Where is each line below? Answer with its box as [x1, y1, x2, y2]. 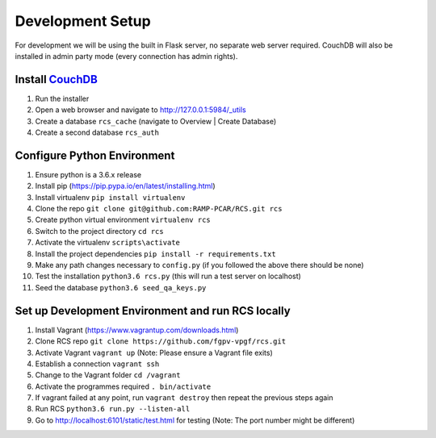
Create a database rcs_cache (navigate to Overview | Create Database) [35, 116, 277, 126]
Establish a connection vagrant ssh [35, 359, 160, 369]
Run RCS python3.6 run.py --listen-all [35, 404, 191, 414]
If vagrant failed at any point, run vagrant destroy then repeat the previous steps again [35, 393, 334, 403]
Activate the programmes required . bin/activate [35, 382, 212, 391]
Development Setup [15, 12, 151, 30]
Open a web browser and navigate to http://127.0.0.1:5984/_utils [35, 105, 246, 115]
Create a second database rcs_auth [35, 127, 159, 137]
